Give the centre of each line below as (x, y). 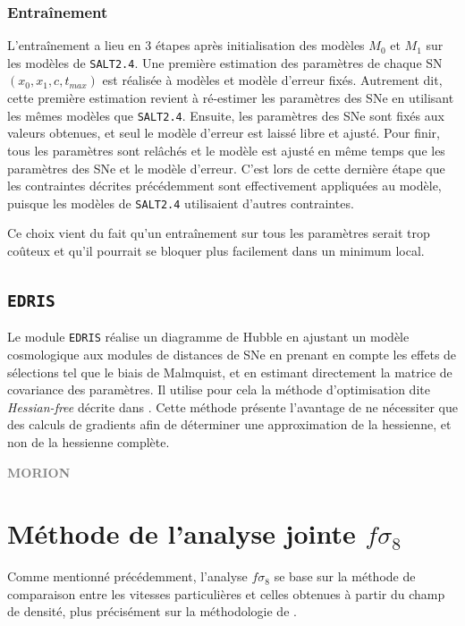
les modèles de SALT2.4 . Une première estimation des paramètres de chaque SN (225, 62)
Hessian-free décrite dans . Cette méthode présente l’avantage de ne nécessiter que (232, 406)
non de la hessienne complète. (89, 441)
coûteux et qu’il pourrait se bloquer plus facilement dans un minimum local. (216, 250)
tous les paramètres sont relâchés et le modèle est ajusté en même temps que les (226, 150)
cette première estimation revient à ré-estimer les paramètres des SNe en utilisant (231, 98)
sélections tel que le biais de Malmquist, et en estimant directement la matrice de (230, 372)
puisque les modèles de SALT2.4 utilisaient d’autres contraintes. (181, 203)
